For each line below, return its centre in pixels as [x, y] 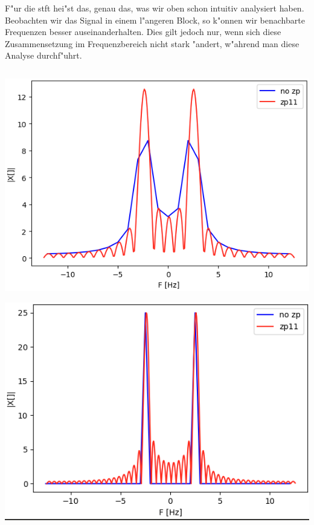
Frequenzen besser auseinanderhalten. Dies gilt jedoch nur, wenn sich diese [143, 32]
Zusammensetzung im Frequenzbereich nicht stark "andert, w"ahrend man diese [152, 43]
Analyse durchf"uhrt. [43, 55]
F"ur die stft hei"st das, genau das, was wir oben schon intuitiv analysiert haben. [155, 8]
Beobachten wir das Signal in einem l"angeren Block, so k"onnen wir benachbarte [155, 20]
